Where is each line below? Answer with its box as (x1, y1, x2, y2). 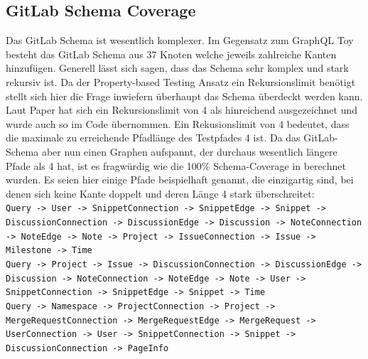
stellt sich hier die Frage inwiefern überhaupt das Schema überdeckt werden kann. (6, 88, 363, 103)
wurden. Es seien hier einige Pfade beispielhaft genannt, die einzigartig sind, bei (6, 172, 354, 187)
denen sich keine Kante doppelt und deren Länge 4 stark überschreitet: (6, 186, 315, 200)
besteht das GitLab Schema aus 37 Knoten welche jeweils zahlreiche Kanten (6, 46, 337, 61)
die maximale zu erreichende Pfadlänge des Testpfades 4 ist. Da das (6, 130, 301, 145)
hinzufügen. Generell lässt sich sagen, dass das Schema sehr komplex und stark (6, 60, 349, 75)
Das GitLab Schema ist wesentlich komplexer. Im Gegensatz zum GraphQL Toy (6, 33, 354, 48)
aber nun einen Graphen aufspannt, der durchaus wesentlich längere (41, 144, 337, 159)
